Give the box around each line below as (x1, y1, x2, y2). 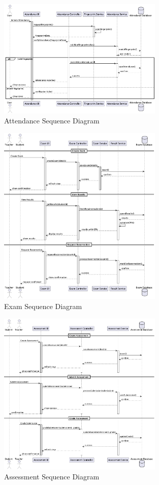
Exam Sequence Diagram (4, 301, 82, 312)
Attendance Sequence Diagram (4, 115, 100, 126)
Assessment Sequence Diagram (4, 471, 100, 482)
